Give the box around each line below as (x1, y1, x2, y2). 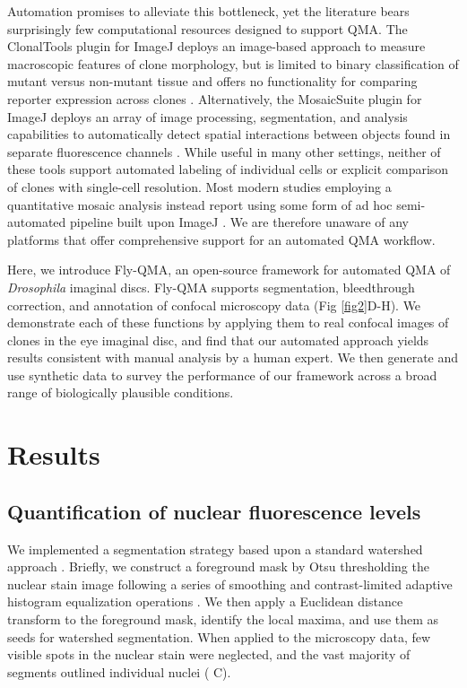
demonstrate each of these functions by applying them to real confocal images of (7, 313, 449, 332)
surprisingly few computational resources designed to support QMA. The (7, 19, 408, 38)
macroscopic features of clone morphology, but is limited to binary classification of (7, 54, 459, 73)
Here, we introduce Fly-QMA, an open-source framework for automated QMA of (7, 260, 451, 279)
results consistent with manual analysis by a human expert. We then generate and (7, 348, 459, 367)
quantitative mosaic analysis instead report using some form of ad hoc (7, 195, 393, 213)
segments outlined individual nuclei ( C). (7, 662, 231, 681)
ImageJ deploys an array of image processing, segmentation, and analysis (7, 107, 408, 126)
